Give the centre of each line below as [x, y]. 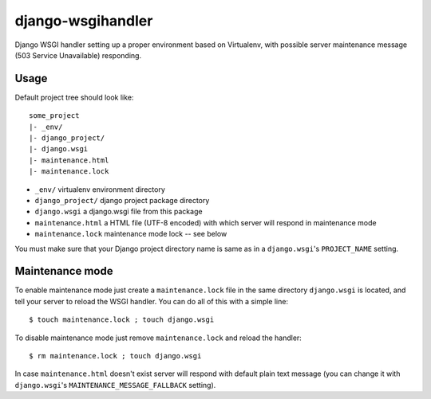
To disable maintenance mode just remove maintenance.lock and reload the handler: [158, 338]
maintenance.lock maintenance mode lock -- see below [131, 234]
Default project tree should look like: [74, 97]
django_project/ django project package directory [122, 200]
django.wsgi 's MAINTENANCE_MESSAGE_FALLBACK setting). [115, 385]
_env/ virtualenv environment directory [100, 189]
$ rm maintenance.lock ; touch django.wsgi [115, 356]
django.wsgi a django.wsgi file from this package [119, 212]
